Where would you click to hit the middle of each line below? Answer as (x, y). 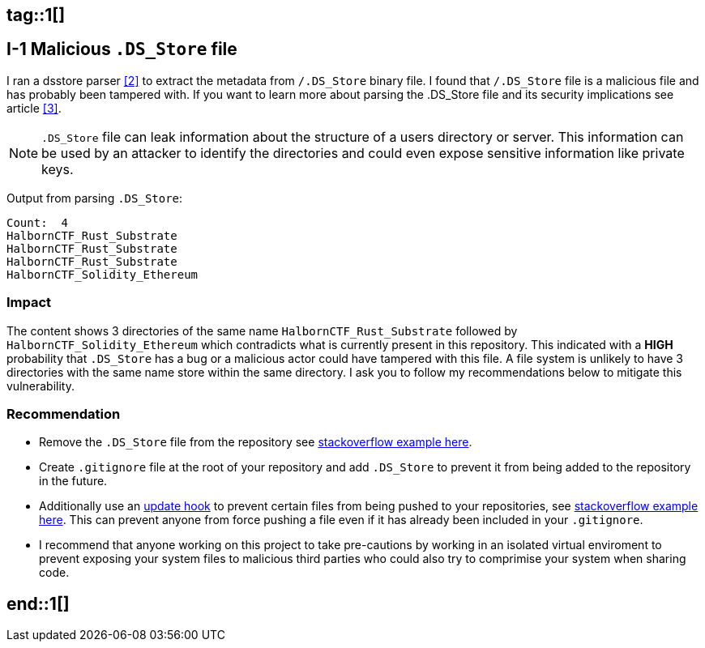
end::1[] (38, 603)
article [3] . (34, 108)
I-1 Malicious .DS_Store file (122, 49)
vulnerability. (41, 386)
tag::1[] (36, 15)
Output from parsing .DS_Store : (95, 198)
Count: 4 (37, 222)
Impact (29, 303)
